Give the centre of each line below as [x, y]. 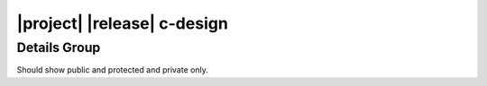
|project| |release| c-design [123, 23]
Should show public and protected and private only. [113, 70]
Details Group [59, 47]
